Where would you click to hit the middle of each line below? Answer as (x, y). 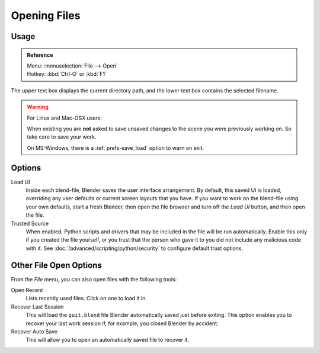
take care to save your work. (62, 137)
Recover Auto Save (34, 331)
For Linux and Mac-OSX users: (64, 118)
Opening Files (46, 15)
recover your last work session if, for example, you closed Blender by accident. (122, 323)
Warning (38, 107)
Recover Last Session (37, 307)
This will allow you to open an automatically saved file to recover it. (108, 340)
